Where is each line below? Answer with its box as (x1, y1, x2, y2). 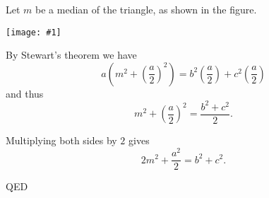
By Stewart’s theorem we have (6, 47, 137, 62)
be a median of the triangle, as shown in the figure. (35, 2, 257, 16)
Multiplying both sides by (6, 133, 117, 148)
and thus (6, 86, 44, 100)
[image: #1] (6, 27, 61, 37)
